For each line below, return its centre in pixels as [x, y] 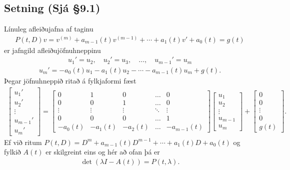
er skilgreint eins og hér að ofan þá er [103, 152]
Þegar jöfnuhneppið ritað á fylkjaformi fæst [70, 80]
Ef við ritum [23, 142]
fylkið [12, 152]
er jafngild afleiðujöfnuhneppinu [52, 50]
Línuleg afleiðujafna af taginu [49, 29]
